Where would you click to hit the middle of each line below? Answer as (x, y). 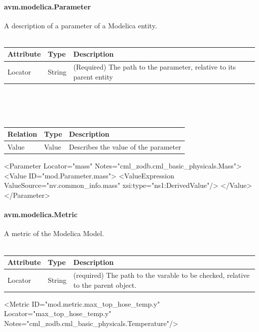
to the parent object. (105, 285)
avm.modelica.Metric (41, 214)
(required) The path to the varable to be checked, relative (161, 275)
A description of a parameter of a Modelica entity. (81, 25)
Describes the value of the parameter (125, 147)
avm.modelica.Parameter (48, 6)
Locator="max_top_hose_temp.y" (58, 313)
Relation (22, 134)
